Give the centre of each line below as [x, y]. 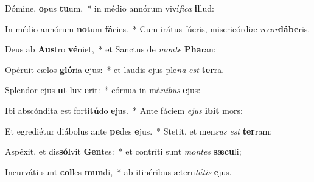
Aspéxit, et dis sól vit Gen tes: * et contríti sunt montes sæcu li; [123, 151]
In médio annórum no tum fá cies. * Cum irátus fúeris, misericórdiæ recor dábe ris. [158, 28]
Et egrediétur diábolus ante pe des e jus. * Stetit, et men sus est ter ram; [139, 131]
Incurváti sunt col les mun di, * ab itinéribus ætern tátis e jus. [118, 171]
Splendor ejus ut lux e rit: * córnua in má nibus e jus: [103, 90]
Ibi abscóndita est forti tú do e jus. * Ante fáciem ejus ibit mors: [124, 110]
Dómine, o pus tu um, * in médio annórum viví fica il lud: [110, 8]
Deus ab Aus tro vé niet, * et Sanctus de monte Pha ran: [110, 49]
